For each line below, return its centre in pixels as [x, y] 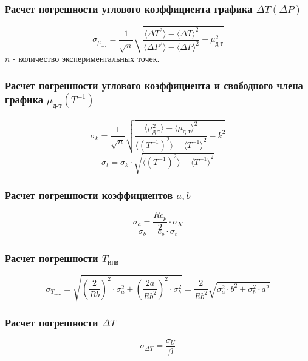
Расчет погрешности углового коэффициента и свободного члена [154, 85]
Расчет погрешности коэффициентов [89, 194]
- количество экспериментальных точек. [86, 58]
